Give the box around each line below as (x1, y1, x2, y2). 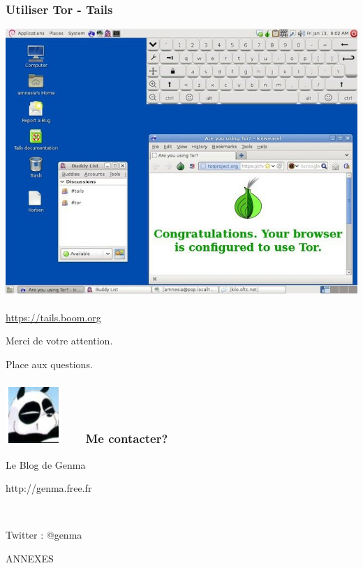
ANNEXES (6, 551, 54, 565)
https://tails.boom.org (6, 310, 101, 324)
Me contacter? (85, 430, 168, 447)
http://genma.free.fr (6, 481, 92, 495)
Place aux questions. (6, 356, 93, 371)
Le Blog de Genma (6, 457, 86, 472)
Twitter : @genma (6, 527, 82, 542)
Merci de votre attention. (6, 333, 113, 348)
